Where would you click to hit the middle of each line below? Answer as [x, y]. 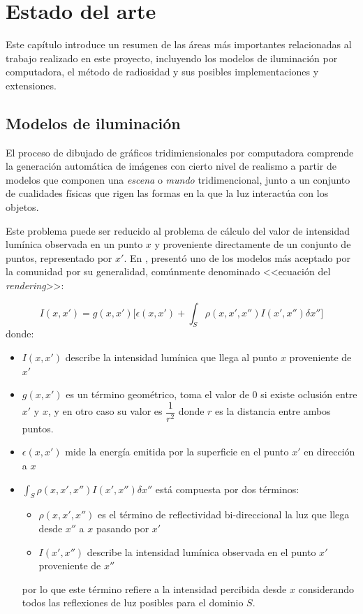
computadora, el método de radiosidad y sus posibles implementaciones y [162, 72]
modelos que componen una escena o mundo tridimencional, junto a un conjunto [178, 179]
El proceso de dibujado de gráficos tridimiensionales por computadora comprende [180, 152]
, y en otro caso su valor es [105, 411]
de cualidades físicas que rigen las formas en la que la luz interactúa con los [167, 193]
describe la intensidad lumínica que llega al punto [171, 357]
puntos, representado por [59, 257]
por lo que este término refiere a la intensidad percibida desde [154, 589]
